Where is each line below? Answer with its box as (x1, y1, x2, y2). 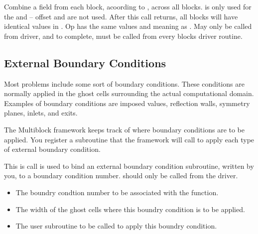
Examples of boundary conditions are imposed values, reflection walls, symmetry (4, 98, 250, 108)
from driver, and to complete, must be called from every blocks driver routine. (4, 30, 243, 41)
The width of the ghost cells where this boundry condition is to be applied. (15, 204, 245, 214)
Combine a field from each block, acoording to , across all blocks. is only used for (4, 1, 252, 11)
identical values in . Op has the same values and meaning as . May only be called (4, 21, 252, 31)
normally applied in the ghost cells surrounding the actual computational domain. (4, 88, 254, 99)
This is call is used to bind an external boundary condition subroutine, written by (4, 160, 254, 171)
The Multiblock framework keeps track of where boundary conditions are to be (4, 124, 245, 134)
